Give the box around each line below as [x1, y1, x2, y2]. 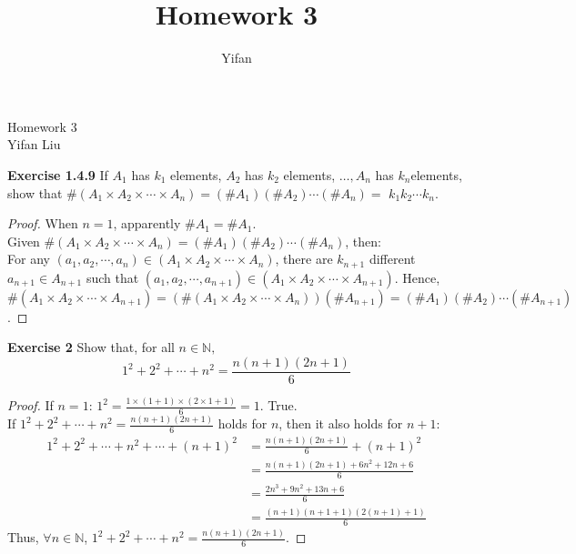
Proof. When [7, 214, 78, 233]
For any [7, 249, 50, 268]
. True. [259, 396, 298, 415]
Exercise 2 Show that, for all [7, 337, 175, 357]
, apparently [113, 214, 181, 233]
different [369, 249, 416, 268]
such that [86, 267, 139, 287]
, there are [275, 249, 333, 268]
